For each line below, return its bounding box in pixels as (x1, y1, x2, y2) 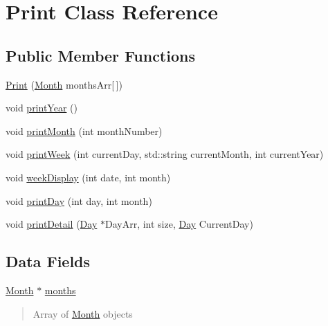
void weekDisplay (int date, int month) (6, 170, 171, 184)
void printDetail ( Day (6, 217, 98, 231)
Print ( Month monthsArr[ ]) (6, 77, 122, 91)
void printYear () (6, 100, 78, 115)
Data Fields (6, 251, 91, 272)
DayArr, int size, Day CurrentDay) (104, 217, 253, 231)
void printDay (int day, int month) (6, 193, 152, 208)
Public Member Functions (6, 44, 195, 66)
